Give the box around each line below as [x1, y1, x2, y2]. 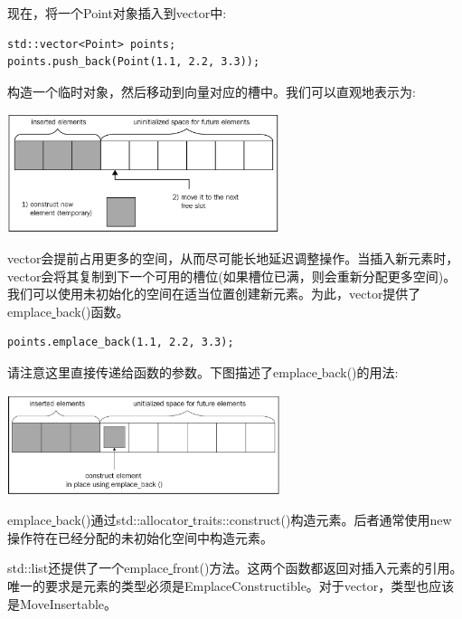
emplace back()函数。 [7, 301, 129, 320]
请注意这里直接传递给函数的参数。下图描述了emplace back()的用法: [7, 362, 399, 381]
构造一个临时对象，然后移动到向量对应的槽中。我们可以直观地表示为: [7, 81, 416, 100]
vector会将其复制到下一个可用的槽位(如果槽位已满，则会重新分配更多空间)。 [7, 266, 457, 285]
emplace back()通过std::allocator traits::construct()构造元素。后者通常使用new [7, 510, 452, 529]
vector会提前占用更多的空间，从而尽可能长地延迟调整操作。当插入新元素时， [7, 248, 459, 267]
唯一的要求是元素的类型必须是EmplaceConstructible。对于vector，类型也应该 [7, 576, 455, 595]
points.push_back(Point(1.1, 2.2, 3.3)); [7, 55, 260, 69]
